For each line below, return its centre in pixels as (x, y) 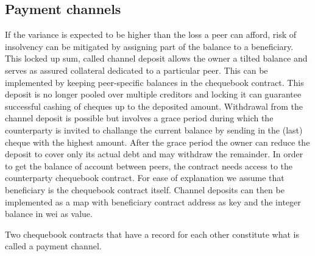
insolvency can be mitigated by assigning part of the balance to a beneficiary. (149, 46)
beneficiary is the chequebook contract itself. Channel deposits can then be (145, 189)
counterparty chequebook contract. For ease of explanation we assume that (145, 178)
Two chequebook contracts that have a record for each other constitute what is (152, 234)
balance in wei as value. (49, 214)
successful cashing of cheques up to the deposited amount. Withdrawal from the (154, 106)
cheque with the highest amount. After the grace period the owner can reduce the (157, 142)
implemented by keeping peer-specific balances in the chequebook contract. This (154, 82)
